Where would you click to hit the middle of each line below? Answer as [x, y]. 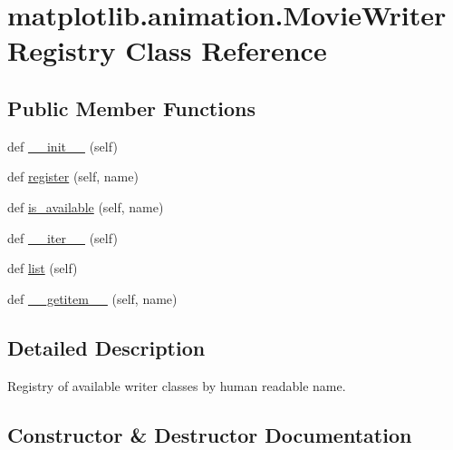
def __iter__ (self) [63, 237]
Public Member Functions [131, 108]
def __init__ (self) [63, 146]
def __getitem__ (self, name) [92, 298]
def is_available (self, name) [86, 206]
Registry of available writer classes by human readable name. [177, 385]
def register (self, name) [73, 176]
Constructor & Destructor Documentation [210, 434]
